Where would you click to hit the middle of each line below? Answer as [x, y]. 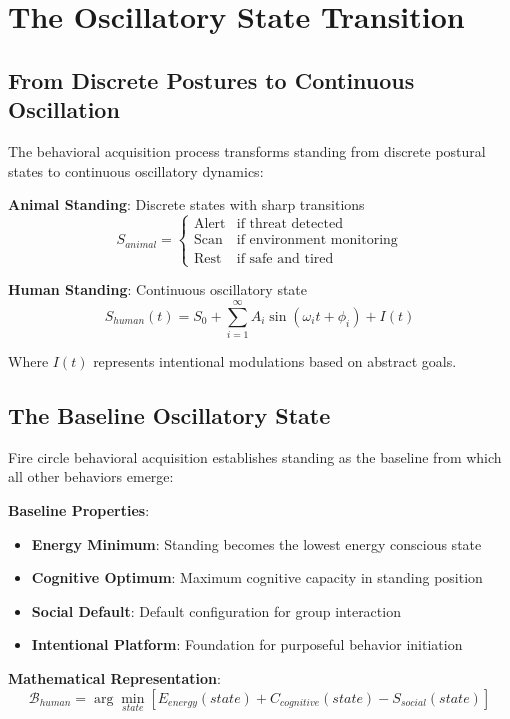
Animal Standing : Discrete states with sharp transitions [186, 204]
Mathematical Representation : [114, 678]
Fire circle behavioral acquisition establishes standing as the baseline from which [255, 456]
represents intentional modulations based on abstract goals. [275, 361]
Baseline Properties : [79, 510]
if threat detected [289, 224]
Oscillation [64, 109]
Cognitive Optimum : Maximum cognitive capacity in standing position [257, 577]
